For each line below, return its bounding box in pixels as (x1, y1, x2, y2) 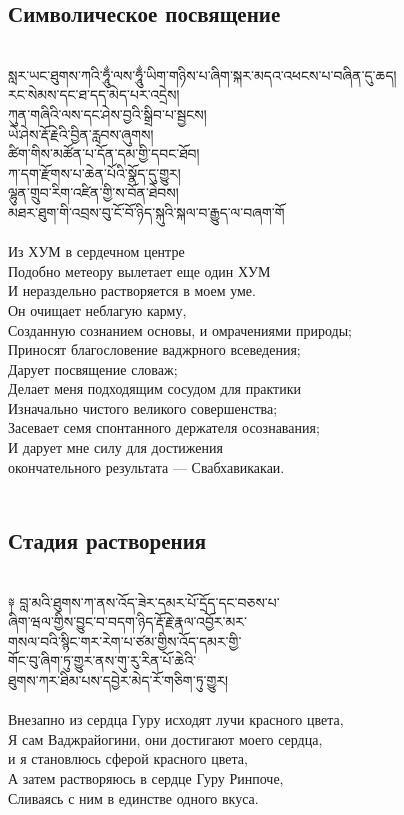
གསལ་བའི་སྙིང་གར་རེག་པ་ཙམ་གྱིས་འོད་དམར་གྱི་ (8, 630, 242, 651)
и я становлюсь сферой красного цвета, (8, 748, 248, 769)
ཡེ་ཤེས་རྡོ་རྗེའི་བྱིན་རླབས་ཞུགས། (8, 123, 154, 144)
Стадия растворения (8, 525, 207, 556)
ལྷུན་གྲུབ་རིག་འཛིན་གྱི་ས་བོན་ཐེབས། (8, 182, 179, 203)
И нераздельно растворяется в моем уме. (8, 280, 256, 301)
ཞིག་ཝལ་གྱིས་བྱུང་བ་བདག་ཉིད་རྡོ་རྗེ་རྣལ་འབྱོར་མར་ (8, 611, 248, 632)
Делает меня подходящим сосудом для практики (8, 378, 301, 399)
